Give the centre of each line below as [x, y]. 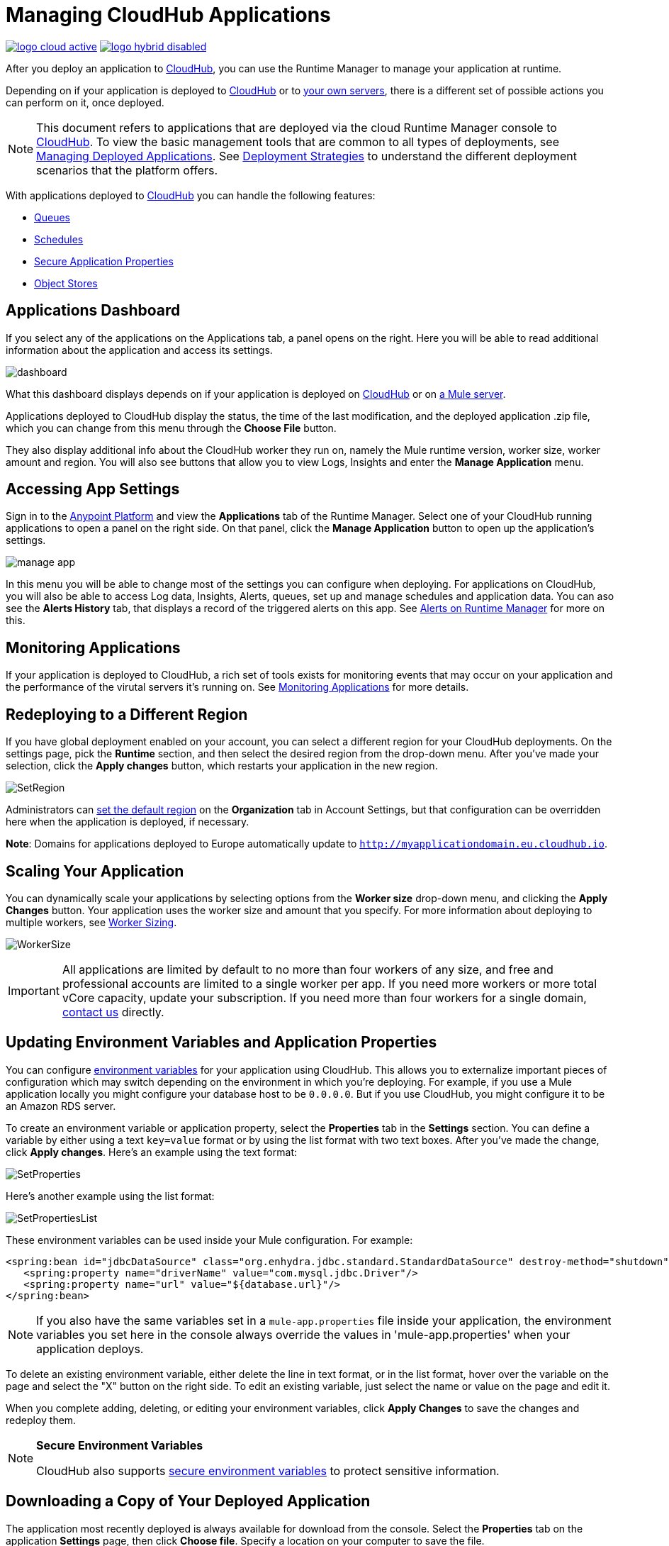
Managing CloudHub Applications [168, 15]
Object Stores [66, 283]
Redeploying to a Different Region [127, 714]
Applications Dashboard [93, 311]
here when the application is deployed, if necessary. [128, 822]
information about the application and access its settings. [139, 350]
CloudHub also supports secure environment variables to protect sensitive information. [268, 1470]
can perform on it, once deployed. [85, 102]
